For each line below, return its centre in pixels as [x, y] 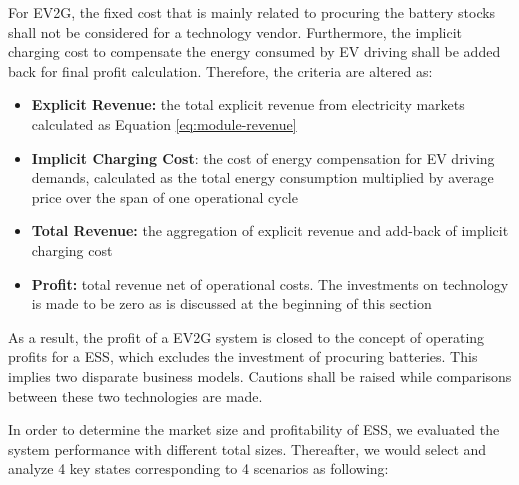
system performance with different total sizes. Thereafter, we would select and [247, 448]
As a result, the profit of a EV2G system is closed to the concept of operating [246, 336]
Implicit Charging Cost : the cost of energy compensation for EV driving [263, 157]
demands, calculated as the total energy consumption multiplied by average [262, 177]
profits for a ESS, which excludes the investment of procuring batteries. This [243, 356]
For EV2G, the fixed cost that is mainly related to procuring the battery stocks [252, 12]
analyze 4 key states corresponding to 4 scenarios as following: [198, 468]
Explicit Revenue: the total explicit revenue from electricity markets [248, 104]
